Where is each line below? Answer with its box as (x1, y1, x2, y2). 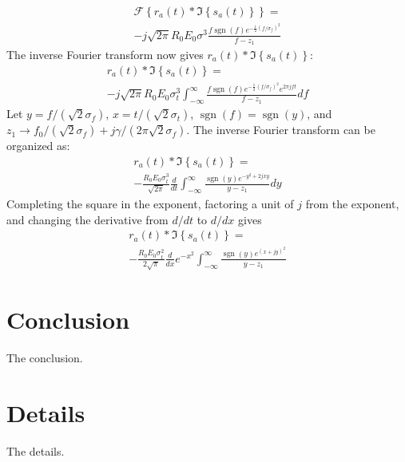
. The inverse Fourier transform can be (186, 121, 375, 138)
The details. (6, 442, 65, 459)
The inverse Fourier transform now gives (6, 45, 204, 62)
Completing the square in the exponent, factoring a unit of (6, 195, 294, 211)
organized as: (6, 137, 70, 154)
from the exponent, (305, 195, 399, 211)
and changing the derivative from (6, 211, 169, 227)
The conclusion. (6, 349, 83, 365)
